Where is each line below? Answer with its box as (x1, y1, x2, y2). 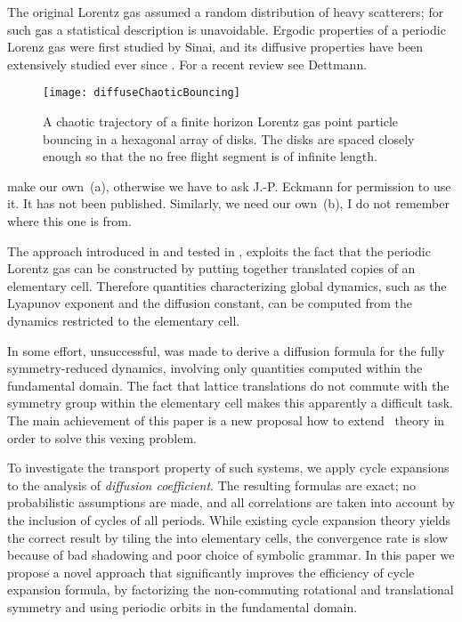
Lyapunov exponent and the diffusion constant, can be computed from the (7, 294, 413, 312)
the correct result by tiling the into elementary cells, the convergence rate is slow (7, 528, 448, 546)
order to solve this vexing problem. (7, 428, 197, 447)
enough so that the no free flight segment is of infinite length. (43, 147, 377, 166)
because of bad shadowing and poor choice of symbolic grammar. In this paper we (7, 545, 455, 564)
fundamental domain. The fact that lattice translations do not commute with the (7, 376, 450, 394)
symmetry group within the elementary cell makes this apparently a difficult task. (7, 393, 453, 412)
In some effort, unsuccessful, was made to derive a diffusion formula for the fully (7, 341, 445, 359)
